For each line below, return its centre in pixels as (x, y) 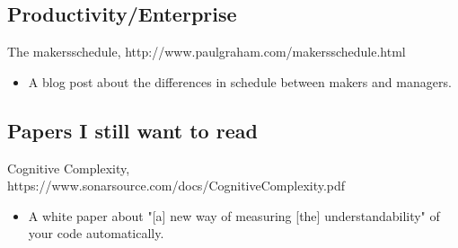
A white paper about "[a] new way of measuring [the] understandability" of (234, 215)
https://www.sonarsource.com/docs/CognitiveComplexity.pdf (176, 186)
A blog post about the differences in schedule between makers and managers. (240, 81)
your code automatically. (96, 233)
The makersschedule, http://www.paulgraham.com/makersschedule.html (207, 52)
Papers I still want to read (132, 130)
